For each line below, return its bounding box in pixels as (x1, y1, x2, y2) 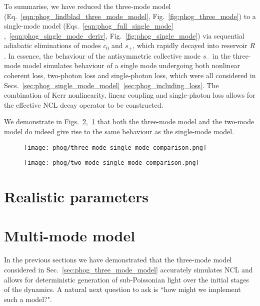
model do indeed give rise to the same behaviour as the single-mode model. (4, 126, 234, 136)
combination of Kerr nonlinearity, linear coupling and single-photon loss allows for (4, 90, 255, 100)
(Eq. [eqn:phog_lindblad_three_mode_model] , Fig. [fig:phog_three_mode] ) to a (4, 11, 256, 21)
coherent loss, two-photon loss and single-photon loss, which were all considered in (4, 70, 256, 81)
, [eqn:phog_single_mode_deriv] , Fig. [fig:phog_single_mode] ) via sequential (4, 30, 244, 41)
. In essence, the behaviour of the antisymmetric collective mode (4, 50, 201, 61)
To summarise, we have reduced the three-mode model (4, 1, 171, 11)
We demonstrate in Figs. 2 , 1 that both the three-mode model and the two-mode (4, 116, 254, 127)
